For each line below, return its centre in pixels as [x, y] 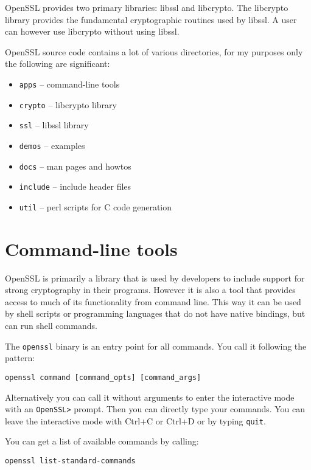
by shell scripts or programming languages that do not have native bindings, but [155, 313]
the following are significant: [58, 64]
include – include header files [75, 186]
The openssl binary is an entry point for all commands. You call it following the [156, 346]
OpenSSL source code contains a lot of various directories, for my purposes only [154, 51]
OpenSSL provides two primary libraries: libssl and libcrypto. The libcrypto [147, 7]
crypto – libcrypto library [68, 104]
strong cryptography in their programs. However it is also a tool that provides [150, 290]
